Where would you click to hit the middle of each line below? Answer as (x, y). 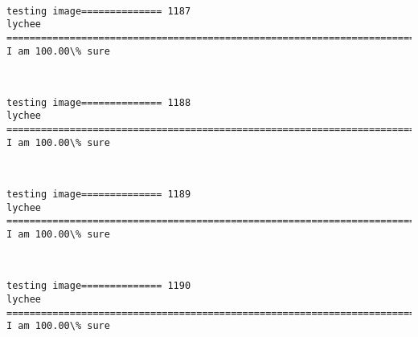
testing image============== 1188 (99, 102)
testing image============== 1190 (99, 286)
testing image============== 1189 (99, 195)
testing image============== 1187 (99, 11)
